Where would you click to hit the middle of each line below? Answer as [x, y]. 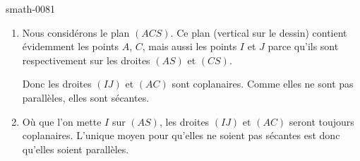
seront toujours [322, 121]
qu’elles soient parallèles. [76, 149]
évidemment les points [71, 46]
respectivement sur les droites [86, 60]
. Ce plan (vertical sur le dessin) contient [259, 32]
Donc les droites [57, 84]
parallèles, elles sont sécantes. [86, 97]
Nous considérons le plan [76, 32]
